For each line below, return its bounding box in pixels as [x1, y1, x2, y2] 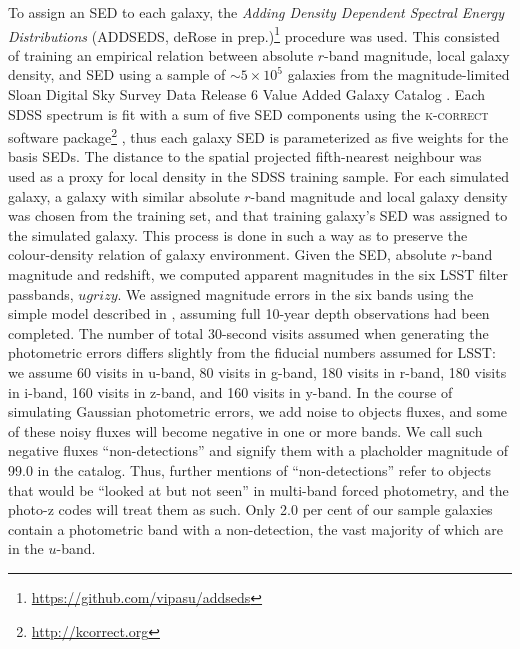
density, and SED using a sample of [8, 64, 226, 85]
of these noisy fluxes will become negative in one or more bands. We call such [8, 420, 483, 441]
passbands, [8, 283, 74, 304]
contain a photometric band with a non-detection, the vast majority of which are [8, 518, 503, 539]
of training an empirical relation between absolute [8, 44, 314, 65]
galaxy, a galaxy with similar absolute [8, 185, 240, 206]
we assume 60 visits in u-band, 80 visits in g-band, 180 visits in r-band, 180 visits [8, 362, 507, 382]
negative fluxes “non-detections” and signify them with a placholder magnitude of [8, 440, 509, 461]
